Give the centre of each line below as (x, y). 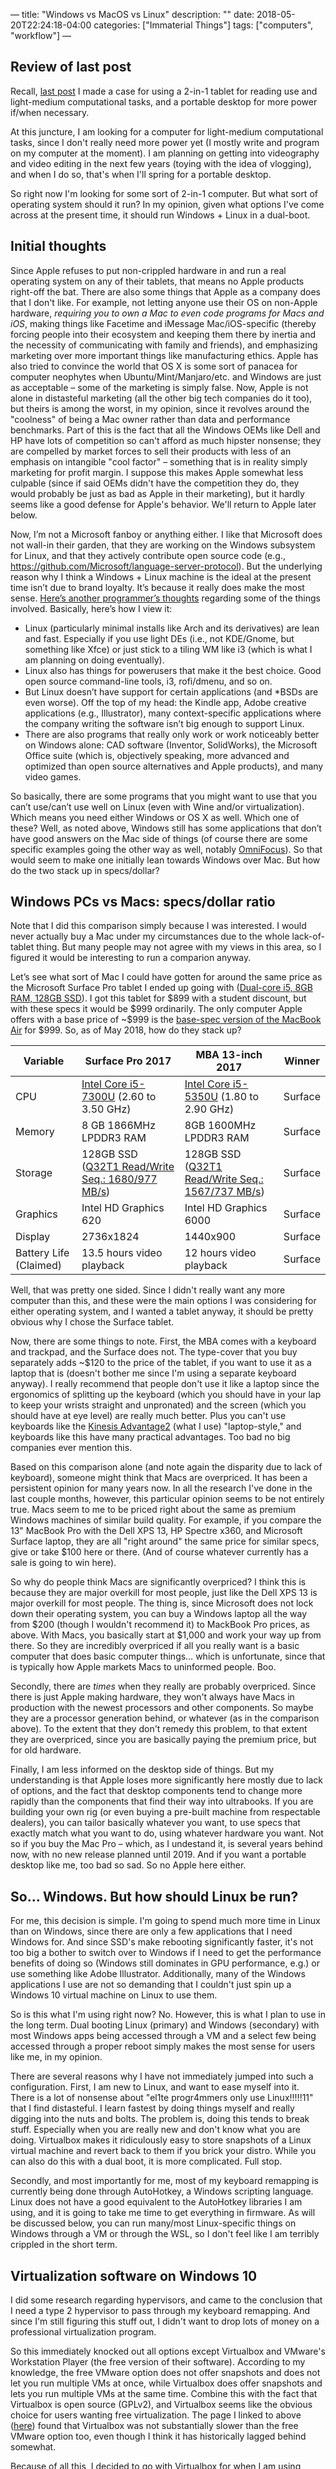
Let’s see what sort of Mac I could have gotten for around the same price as (166, 977)
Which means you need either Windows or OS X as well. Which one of (155, 817)
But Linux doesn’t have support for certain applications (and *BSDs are (171, 691)
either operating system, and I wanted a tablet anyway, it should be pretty (162, 1311)
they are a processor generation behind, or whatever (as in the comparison (165, 1718)
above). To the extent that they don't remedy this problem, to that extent (159, 1729)
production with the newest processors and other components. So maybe (162, 1708)
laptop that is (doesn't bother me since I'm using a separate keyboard (153, 1373)
